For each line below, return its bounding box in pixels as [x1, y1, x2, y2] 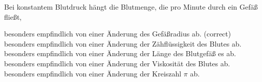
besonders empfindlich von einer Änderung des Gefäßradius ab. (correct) [4, 28, 231, 39]
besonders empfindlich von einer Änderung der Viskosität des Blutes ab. [4, 58, 230, 68]
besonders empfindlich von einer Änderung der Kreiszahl [4, 68, 182, 78]
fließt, [4, 11, 22, 22]
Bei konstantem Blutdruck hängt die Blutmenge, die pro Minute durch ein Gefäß [4, 2, 258, 12]
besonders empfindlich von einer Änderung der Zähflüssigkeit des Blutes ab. [4, 38, 242, 49]
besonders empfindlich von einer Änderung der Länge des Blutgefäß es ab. [4, 48, 236, 59]
